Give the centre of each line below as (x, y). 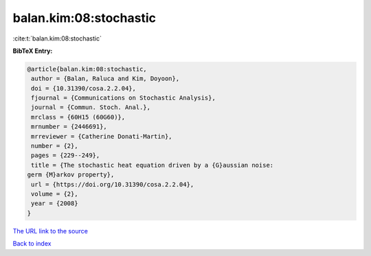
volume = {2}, (55, 194)
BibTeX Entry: (33, 51)
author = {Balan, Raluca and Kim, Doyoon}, (105, 79)
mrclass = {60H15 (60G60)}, (78, 117)
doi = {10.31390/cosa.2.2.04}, (84, 88)
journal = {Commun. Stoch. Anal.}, (91, 107)
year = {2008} (55, 203)
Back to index (32, 244)
